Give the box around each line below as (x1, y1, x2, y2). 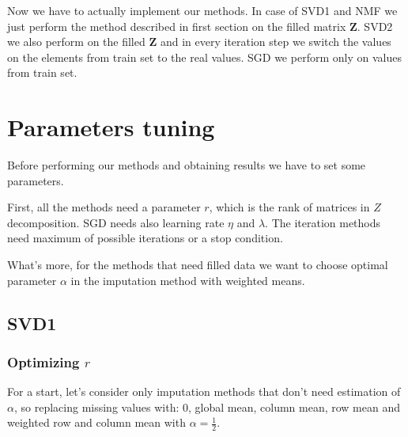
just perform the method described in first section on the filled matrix (7, 17, 346, 34)
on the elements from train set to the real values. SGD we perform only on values (7, 48, 402, 65)
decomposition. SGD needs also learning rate (7, 214, 225, 230)
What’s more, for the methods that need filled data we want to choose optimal (7, 256, 388, 273)
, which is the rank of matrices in (209, 199, 370, 215)
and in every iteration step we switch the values (160, 33, 391, 50)
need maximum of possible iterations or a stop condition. (7, 230, 283, 246)
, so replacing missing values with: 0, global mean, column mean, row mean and (13, 398, 400, 415)
